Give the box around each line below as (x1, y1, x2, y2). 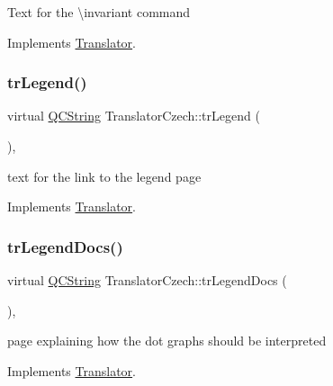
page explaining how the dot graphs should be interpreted (7, 331, 327, 350)
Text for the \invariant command (7, 3, 191, 21)
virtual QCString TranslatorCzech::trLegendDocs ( (7, 271, 287, 289)
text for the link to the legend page (7, 166, 202, 185)
